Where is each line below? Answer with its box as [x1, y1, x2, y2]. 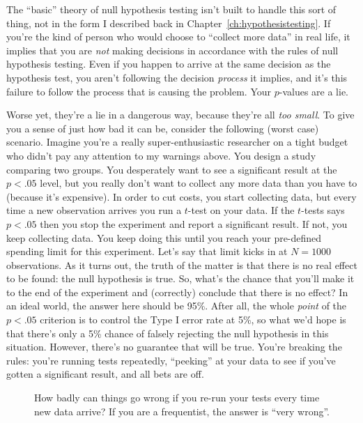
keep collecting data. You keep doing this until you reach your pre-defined [6, 230, 322, 245]
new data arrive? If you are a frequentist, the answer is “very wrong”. [34, 403, 330, 418]
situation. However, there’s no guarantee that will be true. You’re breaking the [6, 339, 342, 354]
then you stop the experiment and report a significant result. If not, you [40, 216, 348, 231]
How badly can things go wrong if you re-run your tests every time [34, 390, 320, 405]
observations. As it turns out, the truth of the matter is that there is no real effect [6, 257, 357, 272]
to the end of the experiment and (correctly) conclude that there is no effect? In [6, 284, 348, 299]
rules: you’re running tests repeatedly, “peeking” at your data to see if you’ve [6, 353, 336, 367]
